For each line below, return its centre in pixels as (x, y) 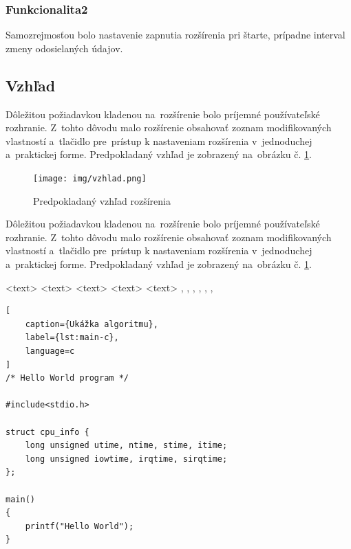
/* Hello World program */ (67, 378)
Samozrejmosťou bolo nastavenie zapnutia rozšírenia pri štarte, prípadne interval (175, 35)
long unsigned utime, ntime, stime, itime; (126, 446)
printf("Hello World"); (79, 526)
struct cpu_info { (47, 432)
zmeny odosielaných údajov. (64, 48)
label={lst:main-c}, (72, 338)
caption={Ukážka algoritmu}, (92, 324)
